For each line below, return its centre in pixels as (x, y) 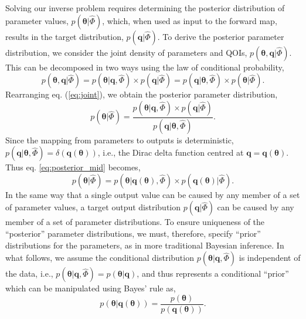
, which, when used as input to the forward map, (190, 20)
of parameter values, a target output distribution (93, 207)
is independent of (270, 258)
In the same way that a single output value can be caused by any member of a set (153, 194)
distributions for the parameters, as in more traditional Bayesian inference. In (145, 245)
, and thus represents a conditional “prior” (213, 273)
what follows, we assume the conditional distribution (100, 258)
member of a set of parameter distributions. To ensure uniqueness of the (135, 222)
